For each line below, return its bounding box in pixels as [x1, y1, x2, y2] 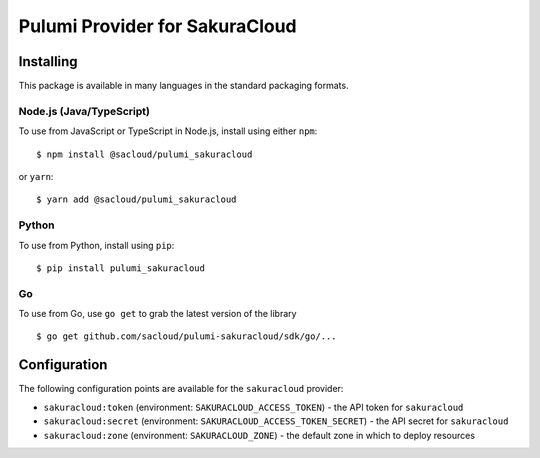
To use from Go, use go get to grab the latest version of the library [18, 308, 297, 320]
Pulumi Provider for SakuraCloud [18, 15, 297, 37]
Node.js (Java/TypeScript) [18, 104, 150, 118]
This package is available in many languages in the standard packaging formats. [18, 80, 349, 92]
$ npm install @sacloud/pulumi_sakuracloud [36, 148, 253, 160]
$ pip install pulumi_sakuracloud [36, 262, 205, 274]
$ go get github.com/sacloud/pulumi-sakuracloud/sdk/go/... [36, 331, 337, 342]
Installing [18, 53, 79, 70]
